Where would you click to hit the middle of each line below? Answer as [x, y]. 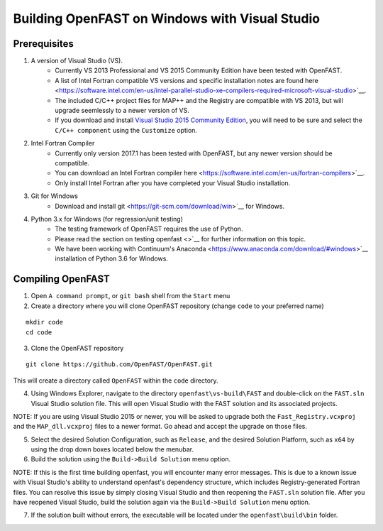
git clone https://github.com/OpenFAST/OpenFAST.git [119, 365]
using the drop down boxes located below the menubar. [112, 449]
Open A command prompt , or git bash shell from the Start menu [131, 296]
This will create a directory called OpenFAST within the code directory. [116, 381]
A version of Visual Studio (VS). [77, 61]
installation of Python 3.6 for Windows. [111, 258]
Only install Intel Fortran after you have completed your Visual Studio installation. [173, 183]
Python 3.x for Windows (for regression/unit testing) [107, 219]
